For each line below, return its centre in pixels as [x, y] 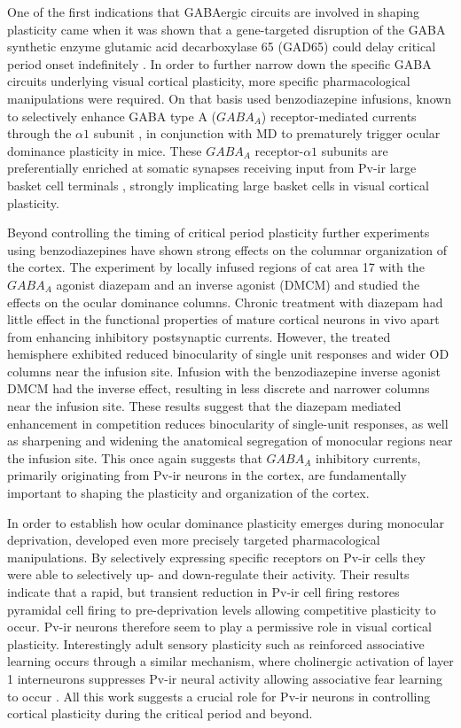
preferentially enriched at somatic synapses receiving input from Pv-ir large [212, 168]
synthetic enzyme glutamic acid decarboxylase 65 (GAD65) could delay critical [222, 46]
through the [39, 133]
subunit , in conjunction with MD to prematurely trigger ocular [267, 133]
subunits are [355, 150]
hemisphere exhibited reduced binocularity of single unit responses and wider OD [228, 354]
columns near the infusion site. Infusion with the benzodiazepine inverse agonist [224, 371]
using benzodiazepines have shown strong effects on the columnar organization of [227, 249]
